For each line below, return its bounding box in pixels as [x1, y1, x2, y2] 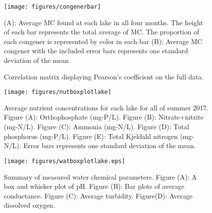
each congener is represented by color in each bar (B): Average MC [4, 36, 202, 46]
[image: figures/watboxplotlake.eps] [4, 157, 125, 165]
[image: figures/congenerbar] [4, 3, 101, 10]
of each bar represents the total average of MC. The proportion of [4, 27, 199, 37]
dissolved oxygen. [4, 200, 55, 210]
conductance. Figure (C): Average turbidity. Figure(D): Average [4, 190, 193, 200]
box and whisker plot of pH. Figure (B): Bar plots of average [4, 181, 184, 191]
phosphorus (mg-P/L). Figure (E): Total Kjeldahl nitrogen [4, 131, 178, 141]
